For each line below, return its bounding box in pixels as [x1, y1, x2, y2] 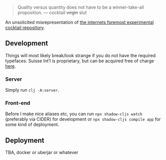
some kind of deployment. [5, 121, 59, 127]
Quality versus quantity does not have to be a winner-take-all [17, 5, 144, 10]
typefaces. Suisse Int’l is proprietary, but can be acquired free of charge [5, 58, 154, 64]
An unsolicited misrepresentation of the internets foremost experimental [5, 20, 154, 25]
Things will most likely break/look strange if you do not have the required [5, 52, 156, 58]
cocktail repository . [5, 25, 45, 31]
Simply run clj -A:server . [5, 87, 59, 93]
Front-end [5, 100, 31, 107]
